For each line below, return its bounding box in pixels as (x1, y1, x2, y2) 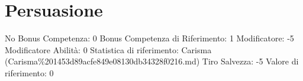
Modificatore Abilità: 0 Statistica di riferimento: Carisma (5, 43, 212, 56)
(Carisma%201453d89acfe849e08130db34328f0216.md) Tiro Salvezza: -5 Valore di (5, 55, 299, 67)
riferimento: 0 (5, 66, 54, 79)
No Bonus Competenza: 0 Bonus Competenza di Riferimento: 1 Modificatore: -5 (5, 32, 294, 44)
